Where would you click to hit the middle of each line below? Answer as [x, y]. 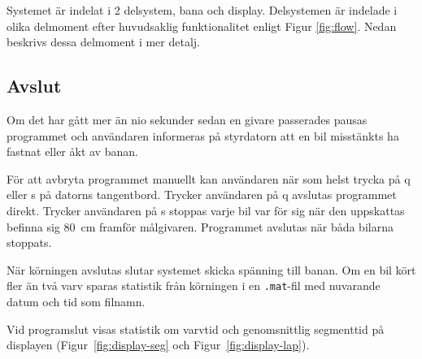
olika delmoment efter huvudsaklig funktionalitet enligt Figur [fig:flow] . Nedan [202, 26]
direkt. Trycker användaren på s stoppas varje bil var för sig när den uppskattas [206, 210]
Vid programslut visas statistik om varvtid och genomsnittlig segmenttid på [196, 329]
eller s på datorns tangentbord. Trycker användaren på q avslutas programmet [202, 195]
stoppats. [29, 242]
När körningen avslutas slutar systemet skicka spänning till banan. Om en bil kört [211, 269]
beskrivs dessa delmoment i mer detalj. [103, 42]
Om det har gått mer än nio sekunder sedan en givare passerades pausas [187, 119]
